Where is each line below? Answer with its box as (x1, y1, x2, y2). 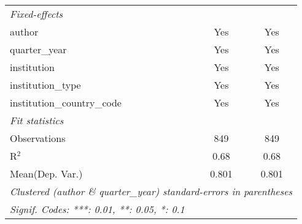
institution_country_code (10, 95, 122, 110)
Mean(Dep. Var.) (10, 166, 83, 181)
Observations (10, 131, 66, 145)
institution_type (10, 78, 81, 92)
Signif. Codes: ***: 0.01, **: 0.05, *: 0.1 (10, 202, 185, 216)
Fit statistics (10, 113, 64, 127)
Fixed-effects (10, 7, 63, 21)
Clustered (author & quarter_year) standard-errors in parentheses (10, 184, 293, 198)
